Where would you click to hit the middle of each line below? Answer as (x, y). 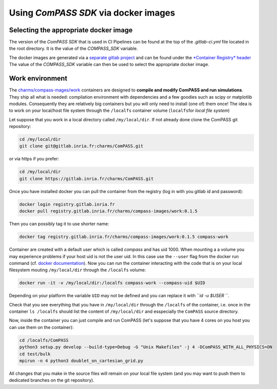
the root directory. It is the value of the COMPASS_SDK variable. (73, 48)
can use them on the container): (41, 327)
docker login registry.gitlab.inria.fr (67, 204)
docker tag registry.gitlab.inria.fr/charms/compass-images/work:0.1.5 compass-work (124, 237)
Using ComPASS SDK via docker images (92, 13)
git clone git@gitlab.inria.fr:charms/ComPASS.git (81, 146)
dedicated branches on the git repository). (52, 380)
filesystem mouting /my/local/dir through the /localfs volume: (78, 270)
